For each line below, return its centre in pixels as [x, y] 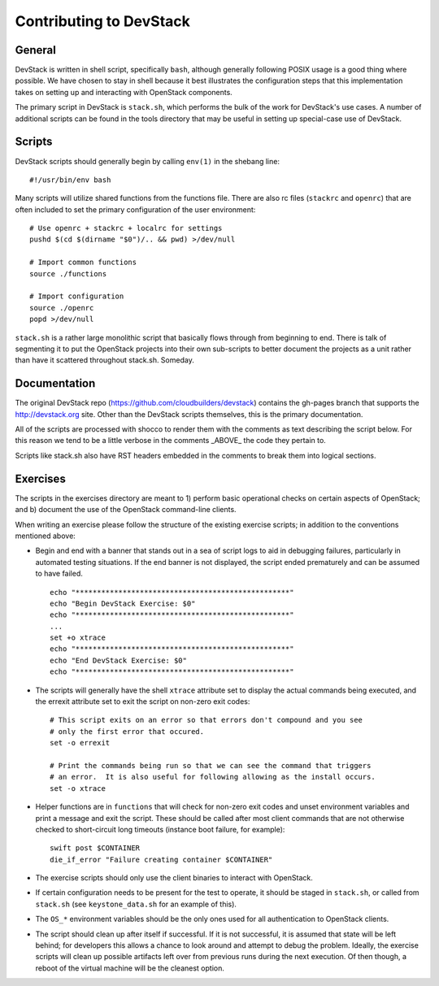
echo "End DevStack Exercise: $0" [118, 660]
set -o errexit [80, 743]
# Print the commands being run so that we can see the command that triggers [211, 765]
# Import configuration [77, 296]
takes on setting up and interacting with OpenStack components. [124, 92]
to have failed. [59, 574]
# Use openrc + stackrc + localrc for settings [126, 228]
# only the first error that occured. [127, 731]
